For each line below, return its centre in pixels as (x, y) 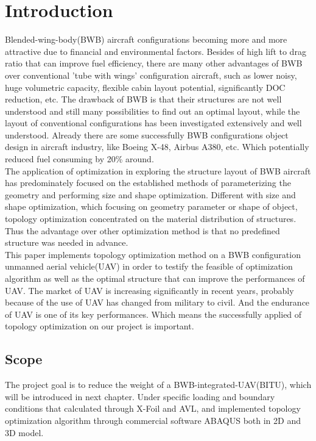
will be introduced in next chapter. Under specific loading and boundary (140, 396)
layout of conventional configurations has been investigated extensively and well (153, 123)
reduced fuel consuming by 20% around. (79, 159)
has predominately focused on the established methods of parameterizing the (148, 183)
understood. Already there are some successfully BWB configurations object (147, 134)
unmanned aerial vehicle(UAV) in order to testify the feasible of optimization (149, 266)
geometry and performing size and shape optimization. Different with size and (150, 194)
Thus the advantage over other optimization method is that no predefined (142, 230)
